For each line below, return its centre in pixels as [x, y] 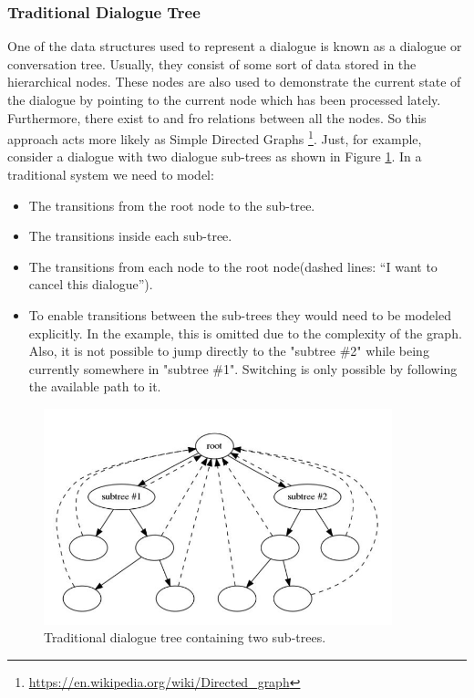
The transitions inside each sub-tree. [130, 236]
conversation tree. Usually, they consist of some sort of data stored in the [212, 63]
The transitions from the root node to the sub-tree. [172, 205]
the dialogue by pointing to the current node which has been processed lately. [224, 99]
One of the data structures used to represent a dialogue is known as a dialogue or [235, 46]
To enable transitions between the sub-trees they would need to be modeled [240, 315]
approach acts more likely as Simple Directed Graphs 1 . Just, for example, [215, 137]
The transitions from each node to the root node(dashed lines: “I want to [233, 266]
